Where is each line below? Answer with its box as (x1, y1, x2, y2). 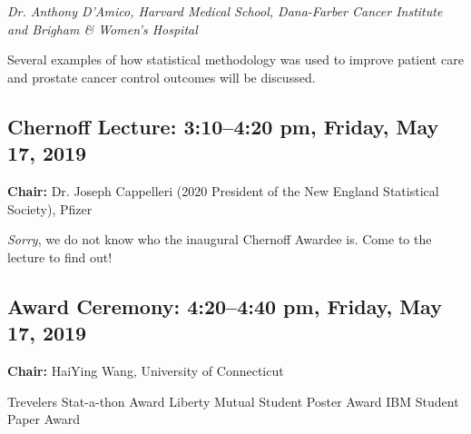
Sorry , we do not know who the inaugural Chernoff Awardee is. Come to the (7, 230, 432, 249)
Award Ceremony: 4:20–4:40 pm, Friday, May (7, 291, 442, 320)
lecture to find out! (7, 247, 113, 266)
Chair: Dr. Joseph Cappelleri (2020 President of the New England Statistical (7, 181, 439, 200)
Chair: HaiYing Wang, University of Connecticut (7, 360, 284, 380)
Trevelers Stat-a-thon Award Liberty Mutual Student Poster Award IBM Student (7, 391, 459, 410)
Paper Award (7, 409, 81, 429)
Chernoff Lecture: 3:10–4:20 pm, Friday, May (7, 112, 439, 140)
